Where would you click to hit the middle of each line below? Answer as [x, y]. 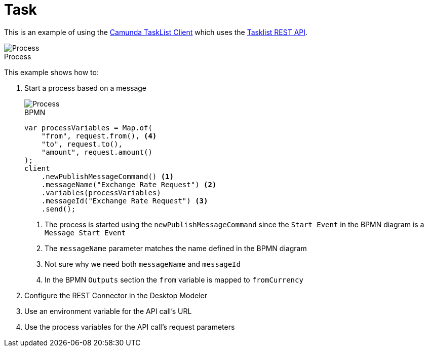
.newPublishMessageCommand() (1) [108, 176]
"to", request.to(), [82, 144]
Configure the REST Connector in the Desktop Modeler [116, 295]
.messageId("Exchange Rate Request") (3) [125, 201]
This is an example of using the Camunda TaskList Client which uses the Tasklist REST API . [156, 32]
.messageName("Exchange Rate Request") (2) [129, 184]
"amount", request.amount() [97, 152]
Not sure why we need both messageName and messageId [143, 264]
